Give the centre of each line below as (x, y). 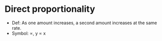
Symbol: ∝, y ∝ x (29, 33)
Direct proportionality (50, 9)
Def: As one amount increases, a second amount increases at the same (84, 23)
